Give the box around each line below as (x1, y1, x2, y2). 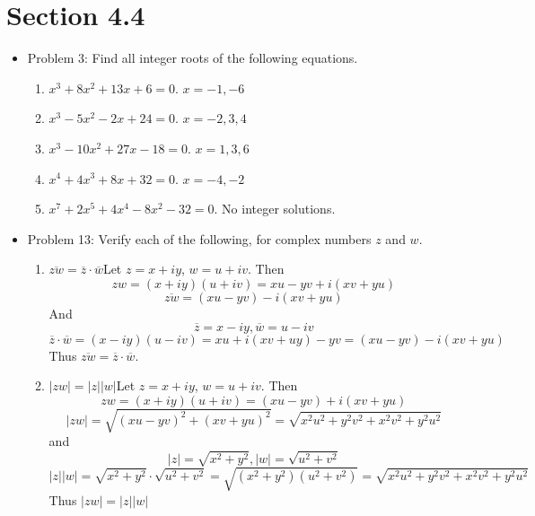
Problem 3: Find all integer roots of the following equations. (27, 48, 358, 67)
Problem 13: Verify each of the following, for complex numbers (27, 229, 372, 248)
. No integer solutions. (214, 199, 336, 218)
